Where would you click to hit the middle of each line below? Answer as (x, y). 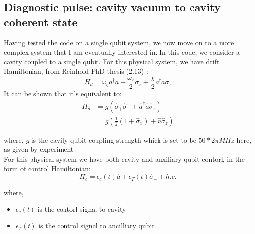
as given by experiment (39, 149)
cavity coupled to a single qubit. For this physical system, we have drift (112, 61)
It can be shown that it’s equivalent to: (63, 94)
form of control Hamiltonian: (47, 168)
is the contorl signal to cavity (82, 209)
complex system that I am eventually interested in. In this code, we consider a (122, 52)
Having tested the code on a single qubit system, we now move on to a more (119, 42)
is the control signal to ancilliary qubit (96, 225)
